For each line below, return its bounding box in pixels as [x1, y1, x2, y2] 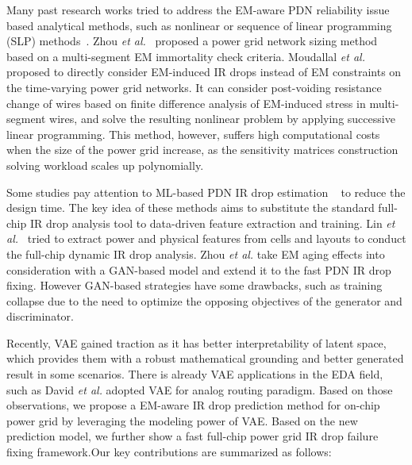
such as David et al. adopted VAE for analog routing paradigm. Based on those [6, 381, 393, 398]
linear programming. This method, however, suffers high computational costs [6, 125, 380, 142]
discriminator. [6, 308, 74, 325]
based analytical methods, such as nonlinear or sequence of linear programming [6, 17, 392, 33]
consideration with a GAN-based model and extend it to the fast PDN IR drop [6, 261, 391, 278]
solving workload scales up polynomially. [6, 156, 204, 173]
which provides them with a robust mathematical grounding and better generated [6, 350, 404, 367]
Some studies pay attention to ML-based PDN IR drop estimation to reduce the [6, 183, 406, 200]
